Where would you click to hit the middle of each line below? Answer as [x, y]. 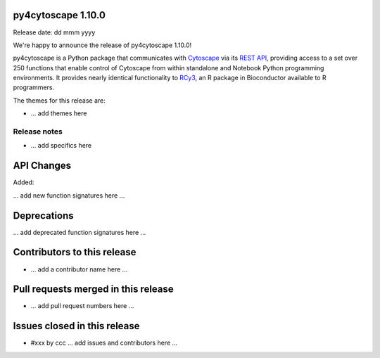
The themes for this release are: [59, 100]
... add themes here [59, 113]
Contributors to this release [75, 252]
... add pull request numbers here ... [82, 306]
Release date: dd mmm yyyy [54, 32]
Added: [24, 182]
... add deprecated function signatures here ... [80, 232]
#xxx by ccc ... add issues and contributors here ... [104, 343]
